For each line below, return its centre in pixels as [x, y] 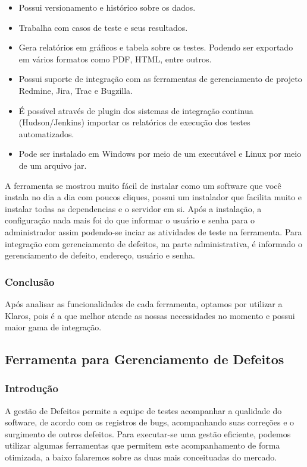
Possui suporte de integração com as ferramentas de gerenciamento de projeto [160, 79]
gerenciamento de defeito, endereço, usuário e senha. [100, 255]
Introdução [32, 388]
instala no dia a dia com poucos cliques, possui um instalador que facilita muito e [153, 197]
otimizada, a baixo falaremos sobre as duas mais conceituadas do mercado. [141, 457]
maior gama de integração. [53, 327]
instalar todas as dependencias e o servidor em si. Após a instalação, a [133, 208]
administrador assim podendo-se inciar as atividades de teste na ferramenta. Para [153, 231]
